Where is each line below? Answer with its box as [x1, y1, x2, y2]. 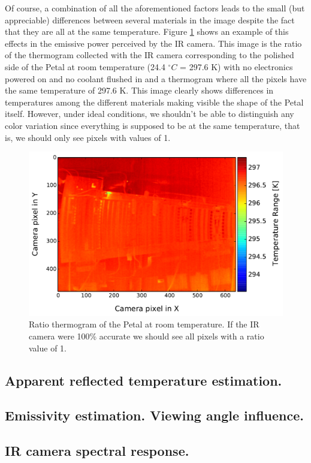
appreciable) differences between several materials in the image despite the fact [5, 13, 295, 26]
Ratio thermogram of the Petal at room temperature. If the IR [29, 318, 259, 330]
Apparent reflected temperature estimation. [5, 371, 282, 389]
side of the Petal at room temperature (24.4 [5, 60, 165, 73]
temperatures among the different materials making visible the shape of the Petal [5, 95, 304, 108]
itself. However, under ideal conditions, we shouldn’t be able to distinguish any [5, 107, 294, 120]
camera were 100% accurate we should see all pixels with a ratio [29, 330, 264, 342]
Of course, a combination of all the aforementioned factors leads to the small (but [5, 2, 305, 14]
